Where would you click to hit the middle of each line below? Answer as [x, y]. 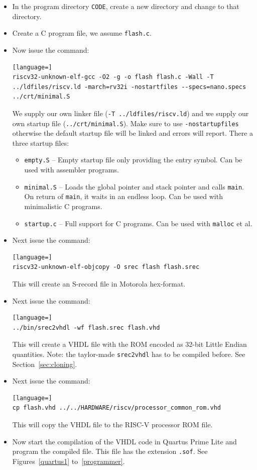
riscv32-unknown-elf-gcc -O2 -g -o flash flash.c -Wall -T [113, 77]
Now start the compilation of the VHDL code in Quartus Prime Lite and [124, 441]
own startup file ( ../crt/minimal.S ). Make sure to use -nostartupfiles [125, 123]
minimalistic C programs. [63, 206]
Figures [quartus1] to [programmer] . [69, 461]
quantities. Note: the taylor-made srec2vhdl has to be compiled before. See [129, 354]
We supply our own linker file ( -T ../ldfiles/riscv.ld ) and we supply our [131, 113]
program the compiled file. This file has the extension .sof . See [110, 451]
